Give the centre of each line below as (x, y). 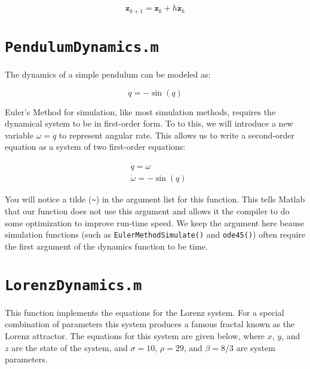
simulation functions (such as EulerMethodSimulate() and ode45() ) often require (155, 234)
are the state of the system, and (70, 347)
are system (256, 347)
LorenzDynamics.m (73, 285)
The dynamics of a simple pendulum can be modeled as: (108, 74)
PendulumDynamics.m (82, 47)
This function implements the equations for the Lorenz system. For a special (145, 312)
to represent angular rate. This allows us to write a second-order (177, 135)
